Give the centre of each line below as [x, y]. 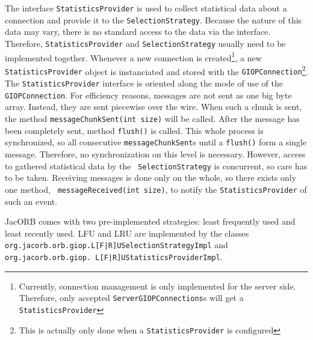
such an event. [31, 201]
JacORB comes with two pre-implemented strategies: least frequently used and [150, 221]
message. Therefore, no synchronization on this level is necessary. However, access [155, 154]
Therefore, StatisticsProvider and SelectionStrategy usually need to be [145, 43]
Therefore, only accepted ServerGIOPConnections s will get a [131, 298]
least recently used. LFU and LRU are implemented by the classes [127, 233]
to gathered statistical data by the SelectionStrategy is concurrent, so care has [156, 165]
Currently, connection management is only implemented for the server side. [157, 286]
